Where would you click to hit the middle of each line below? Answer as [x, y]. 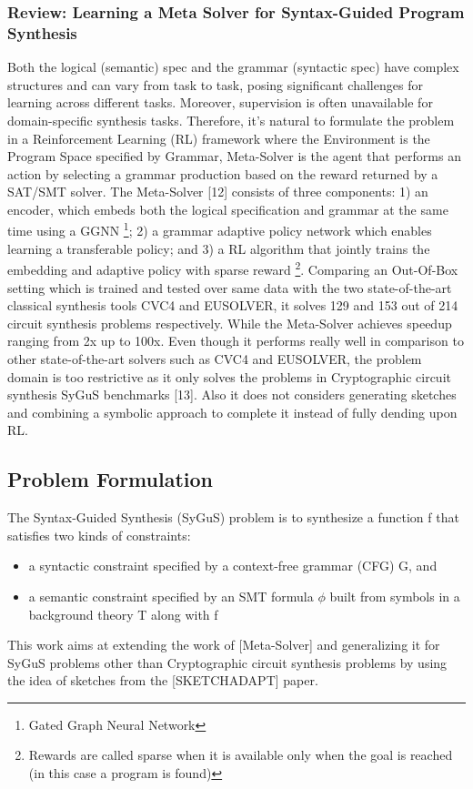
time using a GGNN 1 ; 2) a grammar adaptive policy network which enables [220, 229]
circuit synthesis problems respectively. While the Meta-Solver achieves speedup [230, 323]
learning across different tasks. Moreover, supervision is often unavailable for [220, 102]
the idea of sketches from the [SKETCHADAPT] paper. [163, 680]
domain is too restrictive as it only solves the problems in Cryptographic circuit [229, 376]
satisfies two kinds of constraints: [99, 535]
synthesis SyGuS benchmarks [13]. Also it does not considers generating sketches [232, 394]
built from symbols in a [395, 596]
